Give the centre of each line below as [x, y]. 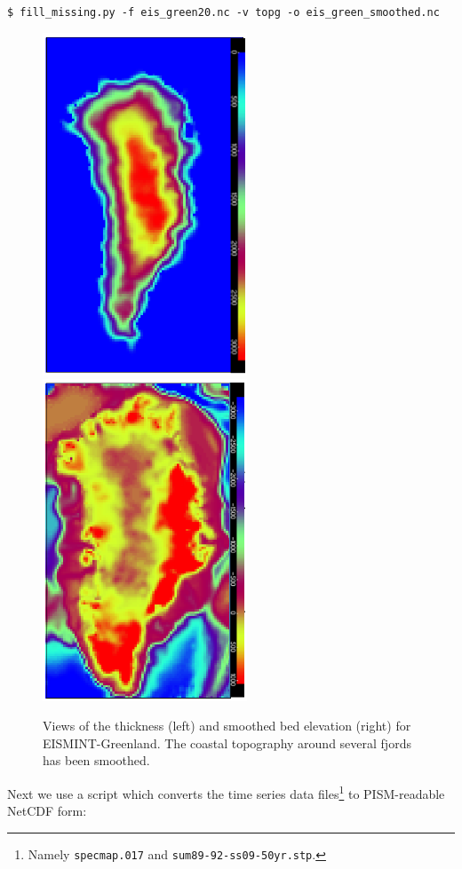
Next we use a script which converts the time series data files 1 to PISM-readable [226, 792]
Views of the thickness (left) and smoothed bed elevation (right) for [227, 726]
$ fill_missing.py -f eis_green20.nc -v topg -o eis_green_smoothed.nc [223, 12]
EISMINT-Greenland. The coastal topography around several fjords [227, 743]
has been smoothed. [96, 760]
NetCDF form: [47, 811]
